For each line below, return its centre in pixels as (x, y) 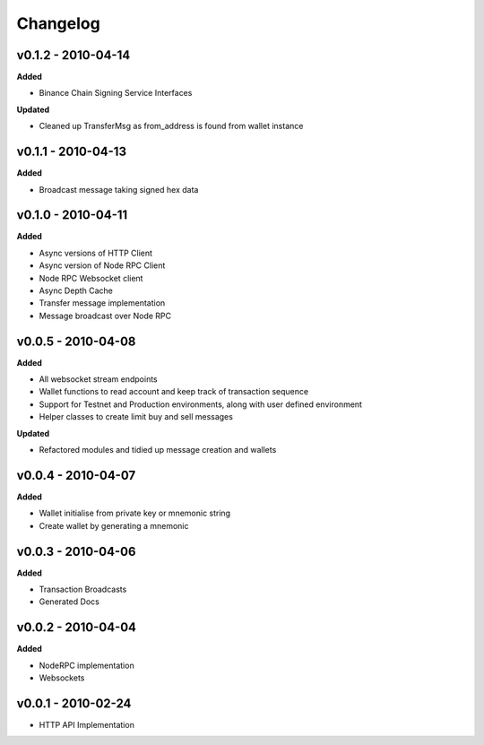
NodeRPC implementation (86, 665)
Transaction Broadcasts (83, 589)
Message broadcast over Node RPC (105, 316)
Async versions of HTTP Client (95, 253)
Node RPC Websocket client (91, 278)
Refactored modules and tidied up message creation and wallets (158, 450)
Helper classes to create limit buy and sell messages (136, 417)
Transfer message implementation (102, 303)
